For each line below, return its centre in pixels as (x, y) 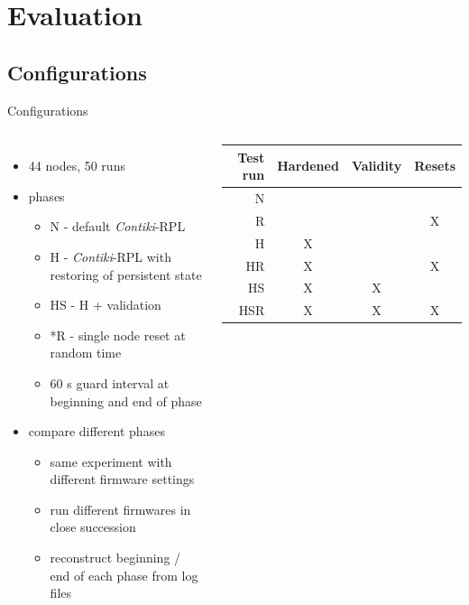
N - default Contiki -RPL (118, 226)
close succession (93, 527)
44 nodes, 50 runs (77, 166)
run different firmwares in (120, 509)
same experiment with (111, 461)
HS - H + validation (106, 305)
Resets (435, 166)
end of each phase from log (124, 575)
